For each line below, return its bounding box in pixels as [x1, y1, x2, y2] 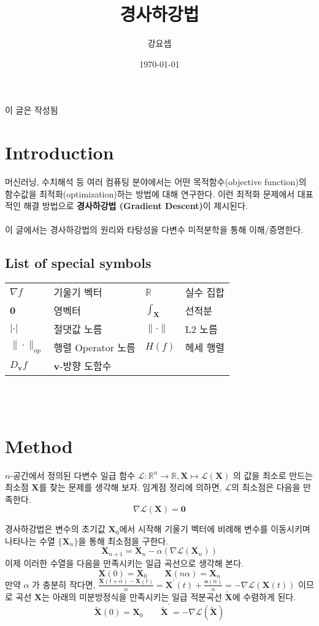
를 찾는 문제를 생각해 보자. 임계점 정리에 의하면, [39, 481, 222, 494]
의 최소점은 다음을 [231, 481, 301, 494]
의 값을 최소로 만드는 [233, 468, 313, 481]
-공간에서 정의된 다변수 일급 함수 [10, 468, 136, 481]
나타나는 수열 [5, 534, 55, 547]
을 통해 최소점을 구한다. [78, 534, 169, 547]
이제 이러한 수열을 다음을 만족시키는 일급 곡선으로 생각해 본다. [5, 556, 244, 569]
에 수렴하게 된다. [232, 590, 296, 603]
